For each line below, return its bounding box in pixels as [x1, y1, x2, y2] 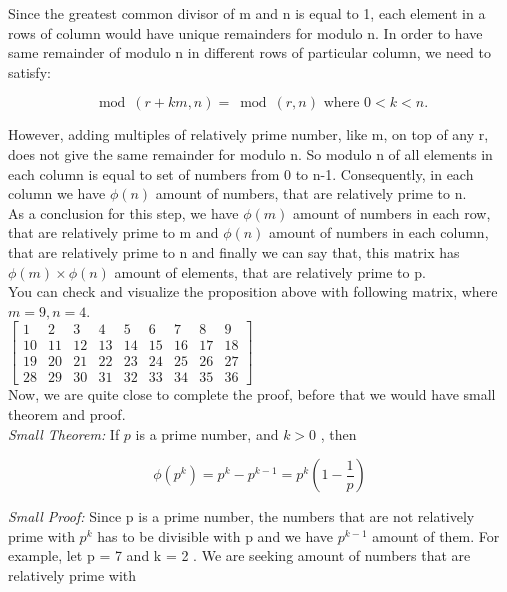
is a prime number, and [135, 423, 279, 444]
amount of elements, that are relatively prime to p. [114, 261, 426, 282]
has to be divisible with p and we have [97, 525, 334, 546]
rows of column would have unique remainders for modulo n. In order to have [8, 22, 483, 43]
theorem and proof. [8, 404, 126, 425]
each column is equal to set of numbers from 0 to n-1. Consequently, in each [8, 163, 474, 184]
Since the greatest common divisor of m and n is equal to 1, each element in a [8, 3, 486, 23]
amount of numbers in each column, [269, 222, 489, 243]
